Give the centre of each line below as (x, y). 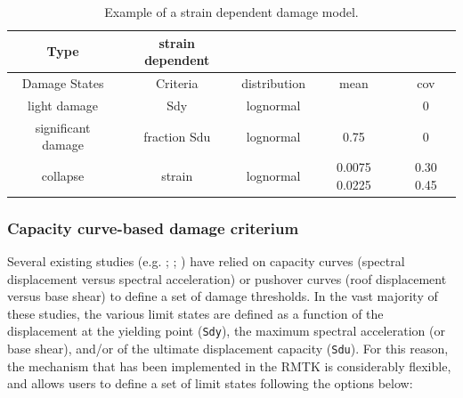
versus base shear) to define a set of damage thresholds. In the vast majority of (223, 296)
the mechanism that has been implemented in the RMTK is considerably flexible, (229, 366)
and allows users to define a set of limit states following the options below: (210, 383)
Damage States (63, 83)
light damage (63, 105)
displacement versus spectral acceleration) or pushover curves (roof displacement (227, 278)
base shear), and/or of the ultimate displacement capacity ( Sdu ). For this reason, (228, 349)
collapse (63, 175)
